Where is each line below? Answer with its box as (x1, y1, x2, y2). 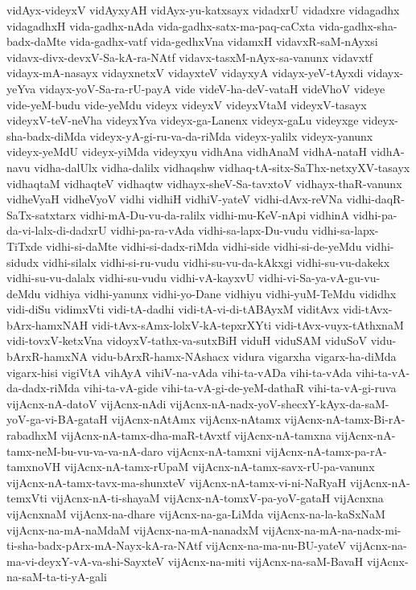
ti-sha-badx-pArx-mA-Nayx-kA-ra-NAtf (6, 537, 202, 554)
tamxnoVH (6, 458, 61, 475)
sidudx (6, 253, 39, 270)
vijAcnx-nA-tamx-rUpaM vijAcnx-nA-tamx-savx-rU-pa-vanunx (64, 458, 375, 475)
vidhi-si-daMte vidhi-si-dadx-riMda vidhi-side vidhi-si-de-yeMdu (45, 237, 362, 254)
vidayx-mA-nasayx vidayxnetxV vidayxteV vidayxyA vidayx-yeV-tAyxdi (6, 64, 364, 81)
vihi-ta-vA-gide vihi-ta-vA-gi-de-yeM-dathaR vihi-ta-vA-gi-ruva (83, 379, 397, 396)
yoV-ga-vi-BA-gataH (6, 411, 108, 428)
